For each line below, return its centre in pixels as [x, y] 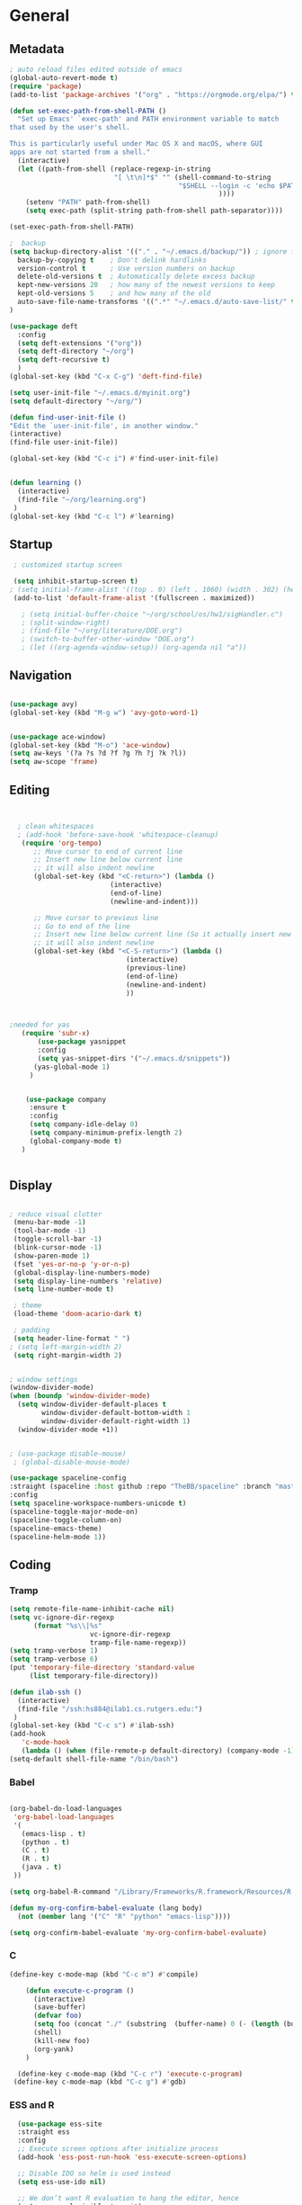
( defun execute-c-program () [80, 1990]
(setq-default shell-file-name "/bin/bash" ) [94, 1759]
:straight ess [44, 2132]
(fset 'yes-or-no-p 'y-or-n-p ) [71, 1264]
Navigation [40, 676]
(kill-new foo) [62, 2040]
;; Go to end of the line [81, 926]
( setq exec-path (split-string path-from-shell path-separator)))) [154, 211]
